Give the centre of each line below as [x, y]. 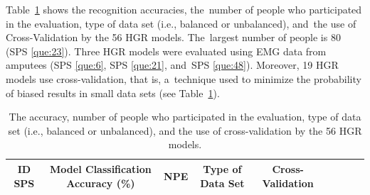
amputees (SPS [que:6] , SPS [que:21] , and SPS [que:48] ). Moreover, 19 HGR [172, 65]
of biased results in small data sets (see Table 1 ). [113, 93]
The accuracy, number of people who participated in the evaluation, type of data [185, 117]
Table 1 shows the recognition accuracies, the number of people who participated [184, 9]
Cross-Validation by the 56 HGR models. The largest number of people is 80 [173, 37]
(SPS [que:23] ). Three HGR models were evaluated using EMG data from [166, 51]
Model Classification [101, 168]
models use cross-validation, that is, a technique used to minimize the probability [184, 78]
